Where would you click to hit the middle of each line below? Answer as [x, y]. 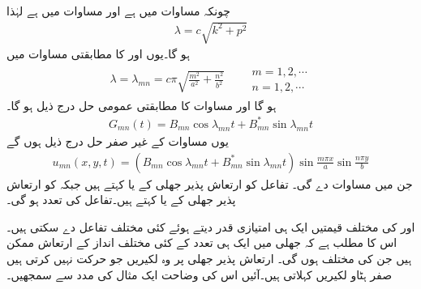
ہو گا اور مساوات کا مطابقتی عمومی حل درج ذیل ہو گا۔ [142, 105]
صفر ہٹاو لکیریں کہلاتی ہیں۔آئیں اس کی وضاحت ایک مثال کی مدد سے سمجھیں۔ [200, 274]
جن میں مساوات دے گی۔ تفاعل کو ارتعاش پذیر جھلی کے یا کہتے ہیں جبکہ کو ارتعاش [210, 183]
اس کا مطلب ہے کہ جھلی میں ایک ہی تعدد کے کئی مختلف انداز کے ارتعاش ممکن [202, 242]
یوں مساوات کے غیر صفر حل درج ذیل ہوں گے [118, 140]
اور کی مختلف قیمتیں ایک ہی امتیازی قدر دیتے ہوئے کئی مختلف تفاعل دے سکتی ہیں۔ [211, 226]
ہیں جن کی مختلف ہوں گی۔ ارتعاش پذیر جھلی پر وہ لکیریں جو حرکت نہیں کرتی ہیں [209, 258]
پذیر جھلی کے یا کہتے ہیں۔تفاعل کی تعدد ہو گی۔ [121, 200]
